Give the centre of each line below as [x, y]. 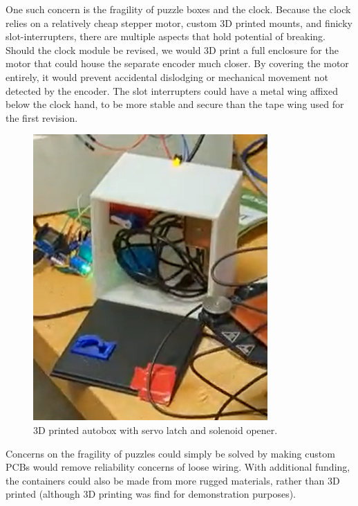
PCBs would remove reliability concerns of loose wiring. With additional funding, [178, 467]
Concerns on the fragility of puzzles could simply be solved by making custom [170, 453]
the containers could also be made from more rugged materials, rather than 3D [173, 480]
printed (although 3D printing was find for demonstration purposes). [151, 494]
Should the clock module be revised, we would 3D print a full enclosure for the [172, 49]
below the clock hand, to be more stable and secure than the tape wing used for [175, 104]
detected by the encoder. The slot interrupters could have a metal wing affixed [172, 90]
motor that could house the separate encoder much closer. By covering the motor [177, 63]
